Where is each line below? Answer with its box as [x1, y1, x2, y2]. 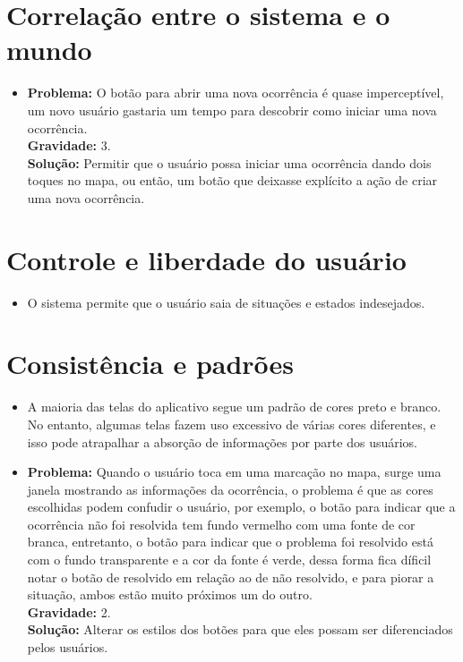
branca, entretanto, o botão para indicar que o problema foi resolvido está [27, 532, 433, 551]
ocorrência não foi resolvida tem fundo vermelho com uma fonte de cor [27, 514, 416, 533]
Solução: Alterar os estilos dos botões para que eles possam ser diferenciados [27, 620, 453, 639]
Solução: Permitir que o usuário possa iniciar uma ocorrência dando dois [27, 153, 432, 172]
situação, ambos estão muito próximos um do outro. [27, 585, 313, 604]
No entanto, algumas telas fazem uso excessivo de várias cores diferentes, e [27, 414, 436, 433]
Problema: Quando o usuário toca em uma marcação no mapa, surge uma [27, 463, 442, 481]
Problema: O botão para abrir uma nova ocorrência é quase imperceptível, [27, 83, 444, 102]
